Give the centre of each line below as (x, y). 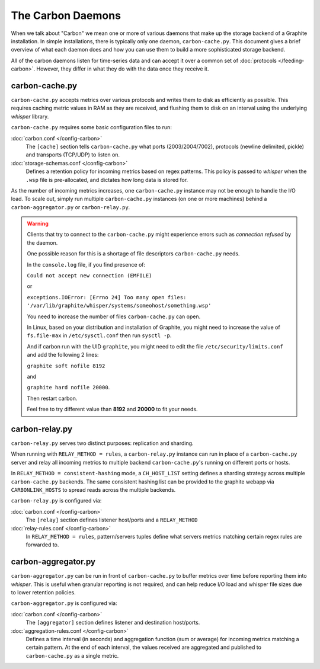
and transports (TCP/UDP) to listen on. (73, 155)
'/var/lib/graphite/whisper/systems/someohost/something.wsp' (119, 306)
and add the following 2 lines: (63, 355)
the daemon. (42, 242)
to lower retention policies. (44, 593)
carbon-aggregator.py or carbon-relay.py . (71, 207)
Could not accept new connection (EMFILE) (89, 276)
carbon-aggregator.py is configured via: (64, 603)
